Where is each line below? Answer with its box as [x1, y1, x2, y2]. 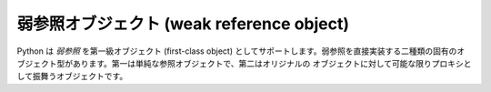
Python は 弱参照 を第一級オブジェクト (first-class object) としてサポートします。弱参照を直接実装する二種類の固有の [16, 46, 457, 56]
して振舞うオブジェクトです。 [16, 71, 128, 82]
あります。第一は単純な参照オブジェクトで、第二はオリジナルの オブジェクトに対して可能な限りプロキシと [72, 57, 472, 68]
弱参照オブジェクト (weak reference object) [16, 14, 350, 34]
